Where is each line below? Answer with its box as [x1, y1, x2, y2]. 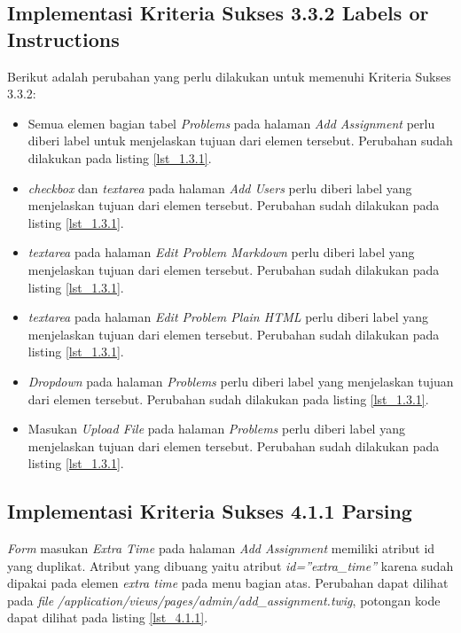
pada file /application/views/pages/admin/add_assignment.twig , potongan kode [7, 590, 441, 609]
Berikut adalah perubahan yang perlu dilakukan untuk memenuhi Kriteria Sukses [7, 66, 451, 85]
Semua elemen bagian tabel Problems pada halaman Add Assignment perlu [27, 113, 435, 132]
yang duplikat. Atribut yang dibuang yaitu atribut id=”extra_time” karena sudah [7, 556, 454, 574]
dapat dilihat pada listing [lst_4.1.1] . [7, 608, 208, 627]
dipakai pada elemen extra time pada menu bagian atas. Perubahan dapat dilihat [7, 574, 449, 592]
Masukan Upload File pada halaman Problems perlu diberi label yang [27, 419, 405, 438]
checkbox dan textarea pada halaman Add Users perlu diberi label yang [27, 178, 412, 197]
